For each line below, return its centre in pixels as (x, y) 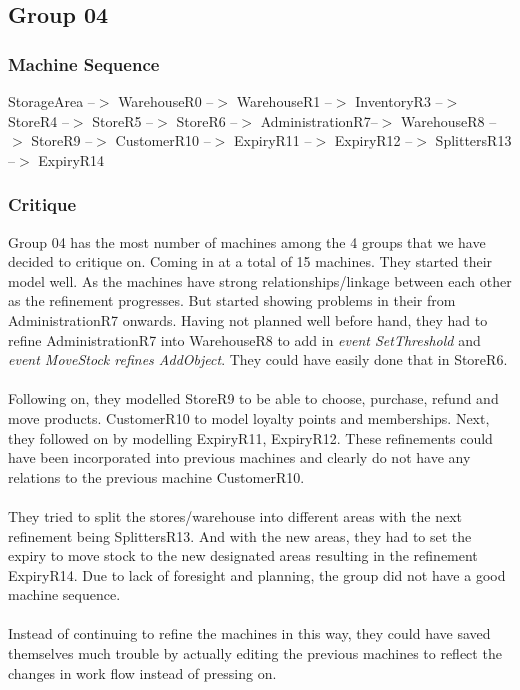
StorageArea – (51, 101)
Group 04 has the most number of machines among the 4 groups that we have (247, 241)
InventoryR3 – (399, 101)
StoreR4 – (38, 120)
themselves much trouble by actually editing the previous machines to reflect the (255, 653)
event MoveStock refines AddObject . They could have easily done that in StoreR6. (258, 359)
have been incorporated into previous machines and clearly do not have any (239, 457)
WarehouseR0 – (166, 101)
